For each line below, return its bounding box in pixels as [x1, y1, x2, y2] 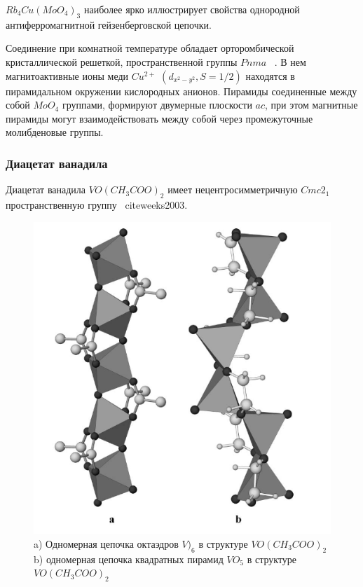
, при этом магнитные [265, 97, 358, 112]
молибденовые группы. [6, 125, 104, 139]
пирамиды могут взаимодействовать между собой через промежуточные [6, 111, 313, 125]
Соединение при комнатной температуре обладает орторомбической [6, 41, 294, 55]
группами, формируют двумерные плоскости [62, 97, 252, 112]
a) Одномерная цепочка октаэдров [34, 536, 179, 551]
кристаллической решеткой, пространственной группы [6, 54, 238, 69]
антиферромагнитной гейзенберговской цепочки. [6, 17, 212, 32]
